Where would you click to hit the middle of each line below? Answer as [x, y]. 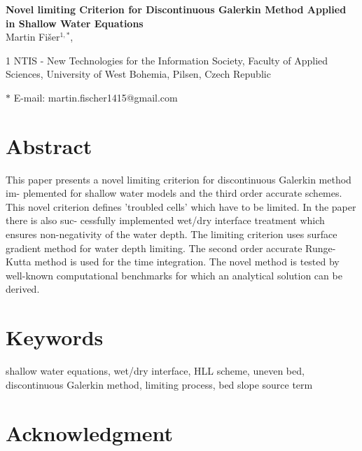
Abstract [49, 145]
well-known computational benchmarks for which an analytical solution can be [174, 275]
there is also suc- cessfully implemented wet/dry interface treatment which [165, 220]
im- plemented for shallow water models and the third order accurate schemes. [174, 193]
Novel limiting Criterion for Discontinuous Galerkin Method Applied [176, 9]
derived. [23, 289]
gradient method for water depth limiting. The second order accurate [154, 248]
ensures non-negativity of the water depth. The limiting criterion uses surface [172, 234]
